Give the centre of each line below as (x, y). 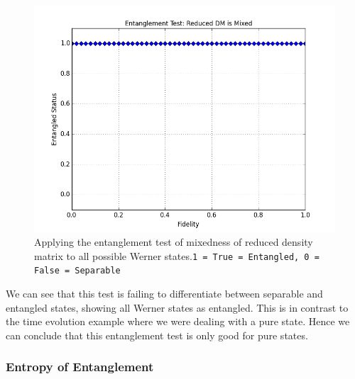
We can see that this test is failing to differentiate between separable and (164, 294)
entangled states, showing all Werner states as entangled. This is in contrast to (177, 307)
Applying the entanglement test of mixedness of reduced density (174, 242)
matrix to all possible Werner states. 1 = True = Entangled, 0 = (177, 255)
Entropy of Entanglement (80, 367)
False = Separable (77, 271)
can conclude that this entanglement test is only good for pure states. (157, 335)
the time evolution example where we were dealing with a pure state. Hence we (178, 321)
